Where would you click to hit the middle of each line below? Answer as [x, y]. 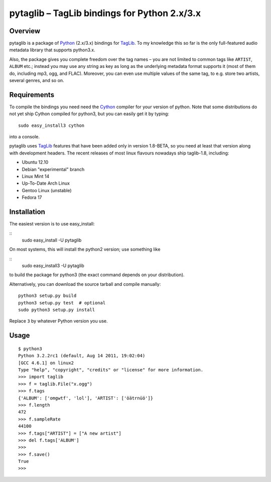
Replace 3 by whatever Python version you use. [58, 321]
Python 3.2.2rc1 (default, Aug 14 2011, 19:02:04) [82, 356]
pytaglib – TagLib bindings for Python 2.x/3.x [105, 13]
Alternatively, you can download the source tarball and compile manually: [85, 284]
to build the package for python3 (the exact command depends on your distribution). [97, 275]
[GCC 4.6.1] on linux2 [46, 363]
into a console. [25, 137]
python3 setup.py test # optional [62, 303]
